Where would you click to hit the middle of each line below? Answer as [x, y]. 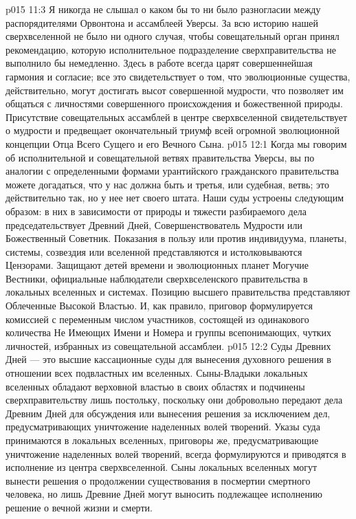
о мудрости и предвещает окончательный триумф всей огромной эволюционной [173, 130]
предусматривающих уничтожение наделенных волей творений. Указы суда [163, 427]
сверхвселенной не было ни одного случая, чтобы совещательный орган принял [173, 36]
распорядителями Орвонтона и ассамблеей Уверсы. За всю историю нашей [162, 22]
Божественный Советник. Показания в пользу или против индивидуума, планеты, [176, 238]
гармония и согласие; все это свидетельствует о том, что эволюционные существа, [178, 76]
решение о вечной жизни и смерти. [79, 507]
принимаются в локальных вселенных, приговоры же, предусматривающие [162, 440]
